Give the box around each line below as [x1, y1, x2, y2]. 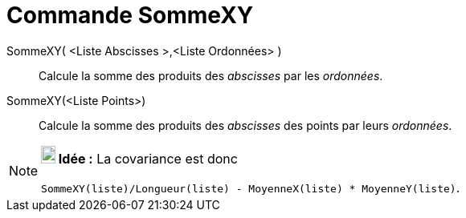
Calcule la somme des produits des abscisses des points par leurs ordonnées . [39, 118, 452, 132]
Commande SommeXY [6, 2, 254, 29]
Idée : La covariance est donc [58, 150, 238, 167]
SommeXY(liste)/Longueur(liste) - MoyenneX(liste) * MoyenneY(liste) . [41, 179, 460, 196]
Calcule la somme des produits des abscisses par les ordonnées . [39, 68, 383, 83]
